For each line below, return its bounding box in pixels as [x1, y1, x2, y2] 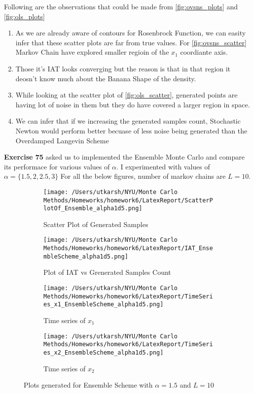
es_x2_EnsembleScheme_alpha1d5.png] [43, 349, 164, 356]
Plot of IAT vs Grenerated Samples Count [43, 267, 171, 277]
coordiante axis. [180, 47, 228, 57]
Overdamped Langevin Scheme [15, 135, 109, 145]
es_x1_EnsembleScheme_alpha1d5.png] [43, 301, 164, 308]
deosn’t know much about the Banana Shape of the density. [15, 73, 196, 83]
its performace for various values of [4, 161, 110, 171]
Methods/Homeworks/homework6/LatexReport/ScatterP [43, 196, 213, 204]
